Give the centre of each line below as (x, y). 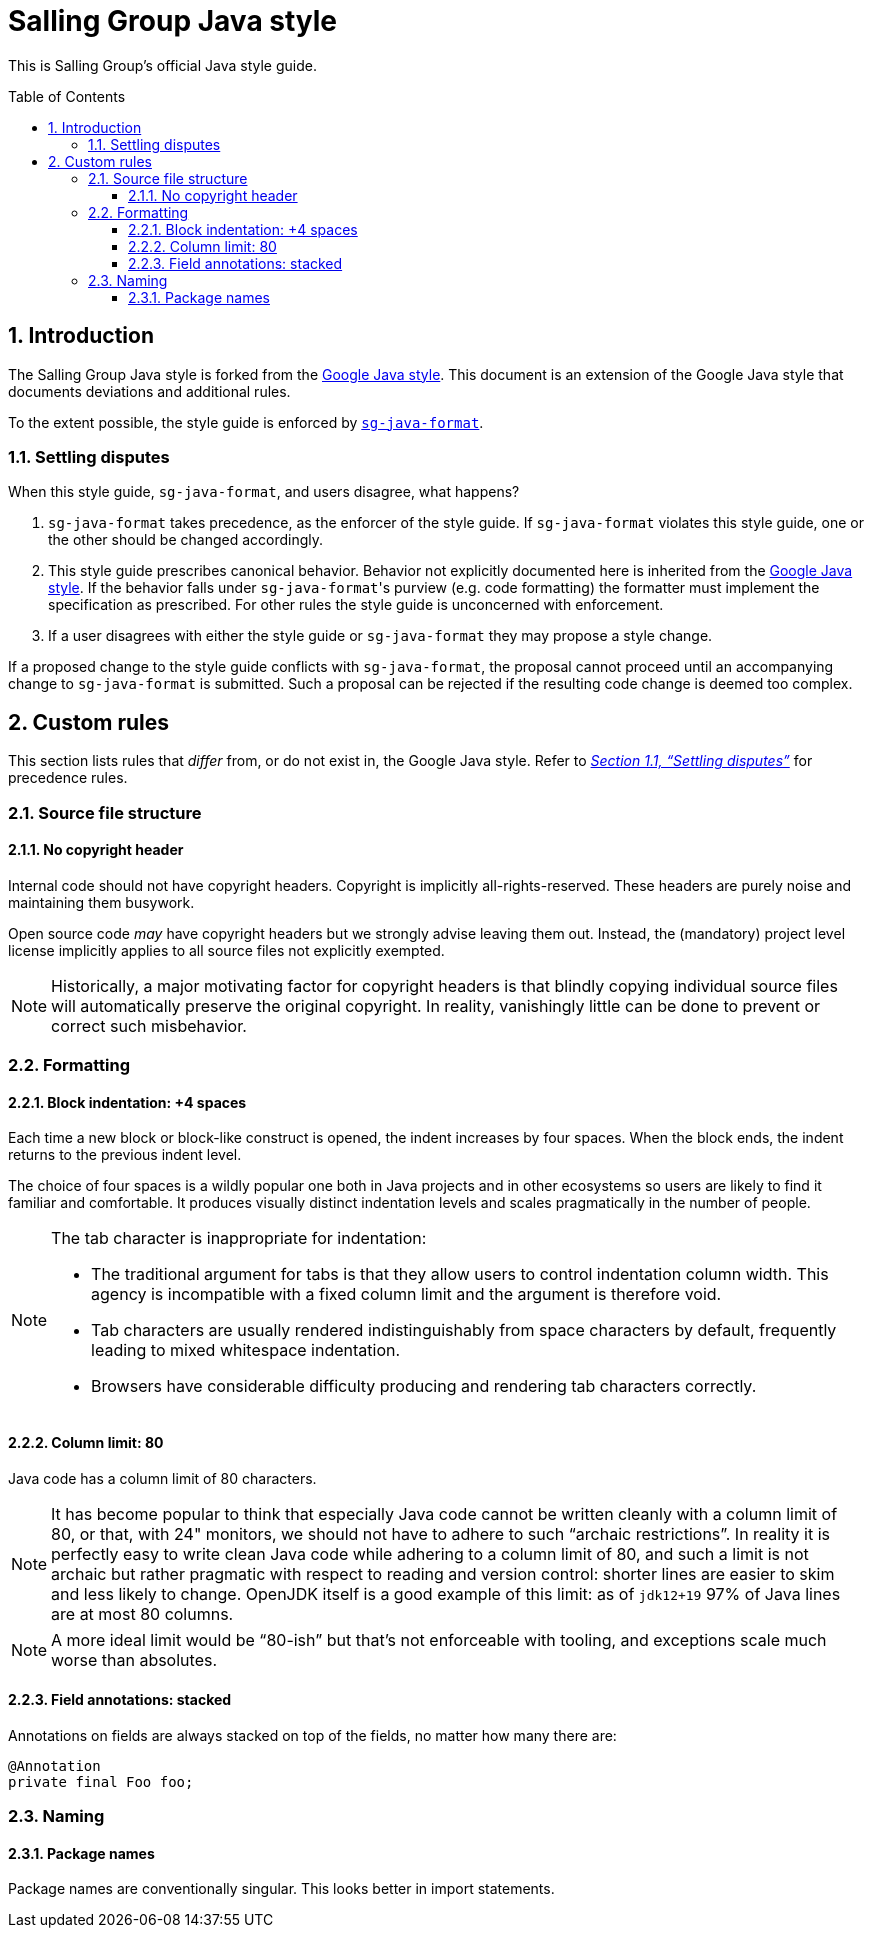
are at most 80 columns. (142, 1613)
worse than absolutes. (134, 1659)
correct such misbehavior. (149, 1025)
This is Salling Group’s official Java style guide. (162, 65)
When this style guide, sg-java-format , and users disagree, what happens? (264, 492)
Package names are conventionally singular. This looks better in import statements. (281, 1889)
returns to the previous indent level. (125, 1155)
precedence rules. (68, 778)
